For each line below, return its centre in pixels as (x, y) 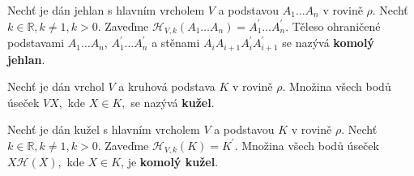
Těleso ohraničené (336, 26)
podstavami (36, 43)
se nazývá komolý (328, 43)
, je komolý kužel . (170, 162)
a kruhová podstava (167, 86)
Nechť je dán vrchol (56, 86)
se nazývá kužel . (173, 102)
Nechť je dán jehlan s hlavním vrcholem (106, 10)
